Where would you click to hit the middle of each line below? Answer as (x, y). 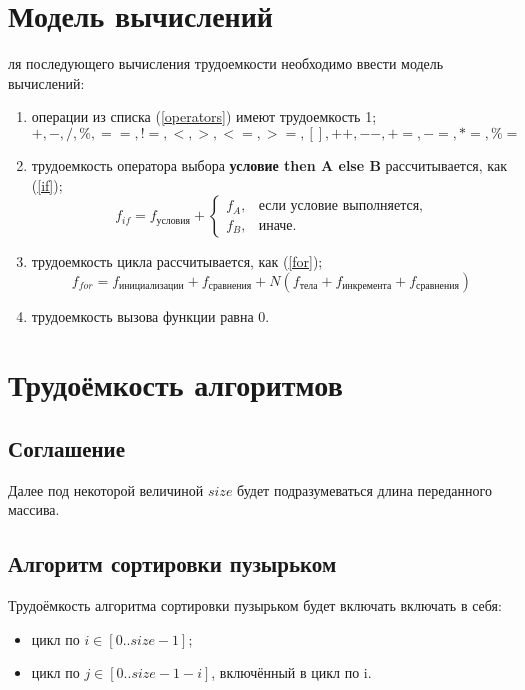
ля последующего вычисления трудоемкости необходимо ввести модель (226, 63)
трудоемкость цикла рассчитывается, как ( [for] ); (177, 261)
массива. (34, 509)
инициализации (151, 286)
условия (173, 220)
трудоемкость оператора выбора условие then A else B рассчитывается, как (269, 164)
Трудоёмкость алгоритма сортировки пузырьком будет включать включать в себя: (255, 605)
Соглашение (66, 448)
